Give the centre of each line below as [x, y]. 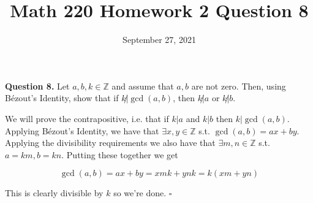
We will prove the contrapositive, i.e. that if [87, 118]
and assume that [143, 86]
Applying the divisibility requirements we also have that [110, 143]
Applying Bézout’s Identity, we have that [82, 130]
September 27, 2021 [159, 40]
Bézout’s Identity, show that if [62, 98]
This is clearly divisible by [54, 193]
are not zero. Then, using [239, 86]
